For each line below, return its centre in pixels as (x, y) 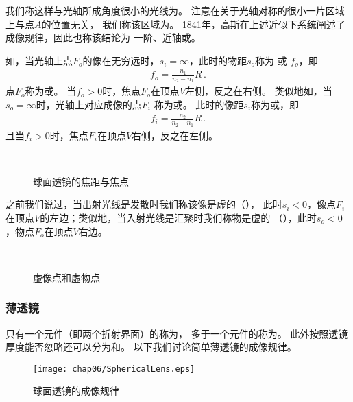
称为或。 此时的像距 (199, 104)
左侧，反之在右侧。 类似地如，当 (259, 91)
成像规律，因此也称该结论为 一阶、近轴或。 (103, 37)
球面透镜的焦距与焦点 (81, 181)
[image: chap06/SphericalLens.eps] (114, 369)
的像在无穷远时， (121, 60)
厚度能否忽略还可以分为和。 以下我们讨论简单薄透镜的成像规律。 (151, 347)
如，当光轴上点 (39, 60)
